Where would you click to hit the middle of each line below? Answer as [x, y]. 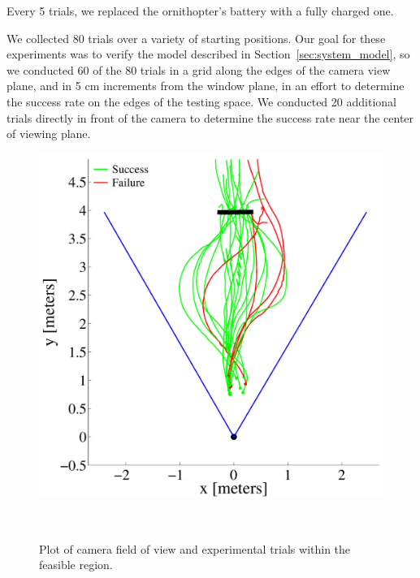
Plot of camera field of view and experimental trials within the [195, 548]
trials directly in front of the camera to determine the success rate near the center [210, 117]
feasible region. [76, 565]
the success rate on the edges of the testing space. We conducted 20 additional [201, 101]
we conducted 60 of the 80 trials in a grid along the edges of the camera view [199, 69]
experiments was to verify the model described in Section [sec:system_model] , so [208, 54]
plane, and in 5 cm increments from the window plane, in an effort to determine [206, 86]
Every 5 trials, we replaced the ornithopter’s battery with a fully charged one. [200, 11]
